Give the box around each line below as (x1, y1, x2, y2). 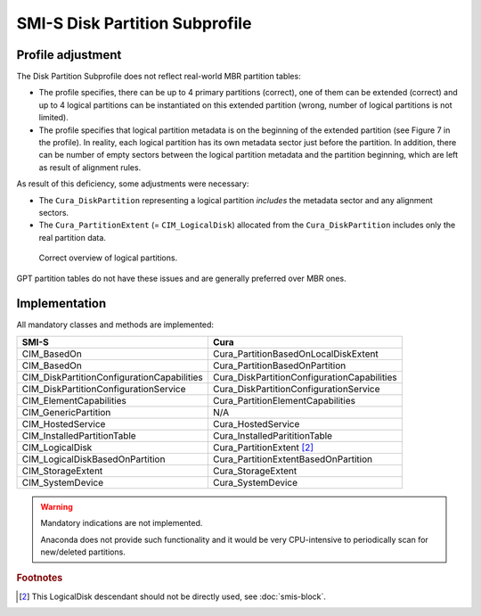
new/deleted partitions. (40, 546, 126, 557)
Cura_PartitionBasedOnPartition (212, 359, 346, 372)
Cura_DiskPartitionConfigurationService (212, 382, 380, 395)
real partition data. (38, 232, 107, 242)
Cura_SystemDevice (212, 476, 298, 489)
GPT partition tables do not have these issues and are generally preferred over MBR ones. (16, 273, 346, 283)
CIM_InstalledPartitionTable (21, 429, 137, 441)
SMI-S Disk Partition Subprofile (16, 13, 252, 33)
